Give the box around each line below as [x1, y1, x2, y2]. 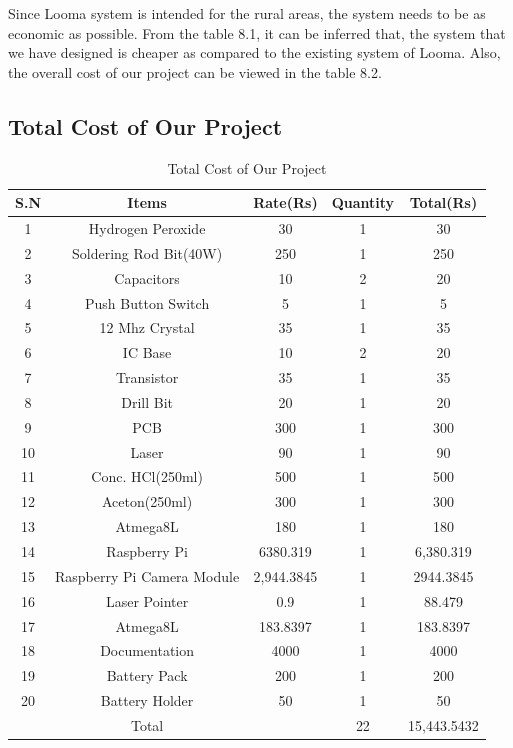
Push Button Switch [85, 292, 210, 313]
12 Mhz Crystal [99, 317, 195, 338]
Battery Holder [100, 690, 194, 711]
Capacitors [114, 267, 180, 288]
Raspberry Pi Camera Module [55, 565, 240, 586]
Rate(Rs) [253, 192, 318, 213]
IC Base [122, 342, 172, 363]
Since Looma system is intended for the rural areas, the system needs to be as [8, 3, 486, 23]
